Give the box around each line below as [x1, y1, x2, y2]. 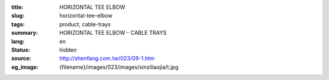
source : [11, 55, 32, 62]
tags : [11, 20, 25, 27]
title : [11, 4, 24, 10]
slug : [11, 12, 24, 20]
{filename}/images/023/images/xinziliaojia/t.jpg [59, 63, 179, 70]
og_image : [11, 63, 39, 70]
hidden [59, 46, 77, 53]
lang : [11, 37, 25, 45]
